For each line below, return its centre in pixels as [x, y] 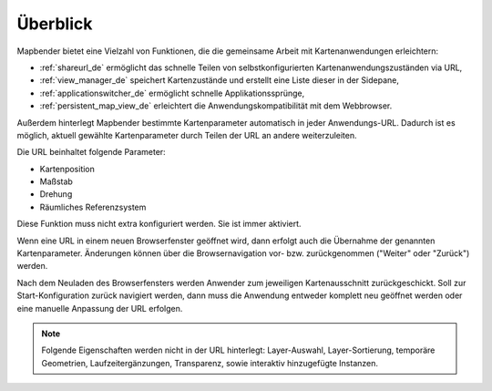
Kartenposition [67, 169]
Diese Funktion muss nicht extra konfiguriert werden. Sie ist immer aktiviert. [159, 224]
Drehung [56, 194]
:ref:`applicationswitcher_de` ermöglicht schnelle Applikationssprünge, [172, 93]
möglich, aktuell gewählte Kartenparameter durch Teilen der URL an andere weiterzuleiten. [187, 135]
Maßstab [56, 181]
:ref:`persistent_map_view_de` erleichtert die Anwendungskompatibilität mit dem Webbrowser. [216, 106]
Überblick [55, 24]
